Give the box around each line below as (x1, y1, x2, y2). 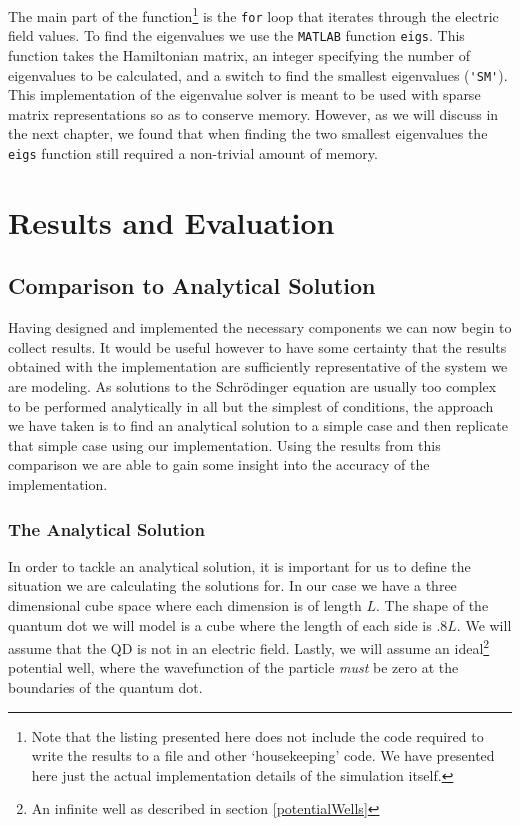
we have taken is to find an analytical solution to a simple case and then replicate (8, 415, 509, 436)
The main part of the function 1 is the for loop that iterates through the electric (8, 3, 499, 26)
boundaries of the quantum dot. (8, 677, 203, 698)
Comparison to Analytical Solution (8, 270, 376, 301)
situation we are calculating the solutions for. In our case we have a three (8, 575, 457, 596)
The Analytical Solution (8, 516, 205, 541)
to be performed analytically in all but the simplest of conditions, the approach (8, 395, 494, 416)
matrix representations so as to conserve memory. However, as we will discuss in (8, 103, 499, 124)
